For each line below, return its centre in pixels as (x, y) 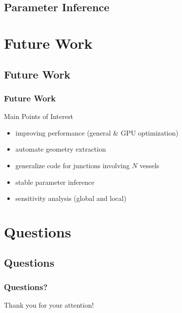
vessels (150, 165)
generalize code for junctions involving (72, 165)
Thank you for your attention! (49, 305)
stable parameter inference (55, 182)
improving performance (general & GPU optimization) (97, 132)
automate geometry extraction (61, 149)
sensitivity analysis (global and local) (71, 198)
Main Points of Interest (39, 116)
